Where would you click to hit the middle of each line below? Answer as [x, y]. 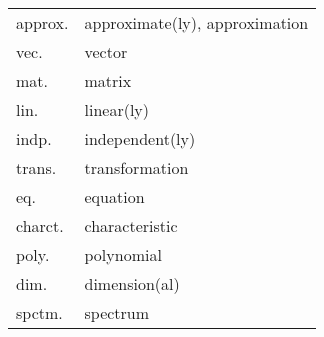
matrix [108, 80]
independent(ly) [140, 138]
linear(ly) [117, 109]
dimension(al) [132, 283]
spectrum [117, 312]
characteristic [131, 225]
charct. [40, 225]
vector [106, 51]
